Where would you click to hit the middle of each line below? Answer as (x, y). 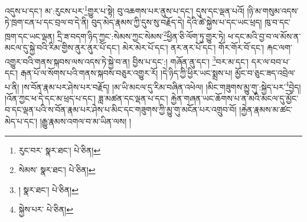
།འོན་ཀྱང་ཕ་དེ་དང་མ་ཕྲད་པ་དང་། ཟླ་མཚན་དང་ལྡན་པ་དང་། (86, 98)
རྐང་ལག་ (280, 48)
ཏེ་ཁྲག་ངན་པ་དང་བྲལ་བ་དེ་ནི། (47, 22)
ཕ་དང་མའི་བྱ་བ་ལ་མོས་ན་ (264, 36)
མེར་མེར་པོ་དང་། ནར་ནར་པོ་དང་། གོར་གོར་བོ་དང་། (193, 48)
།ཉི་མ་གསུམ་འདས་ (273, 10)
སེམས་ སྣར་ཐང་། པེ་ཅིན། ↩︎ (57, 170)
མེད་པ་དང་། (21, 121)
